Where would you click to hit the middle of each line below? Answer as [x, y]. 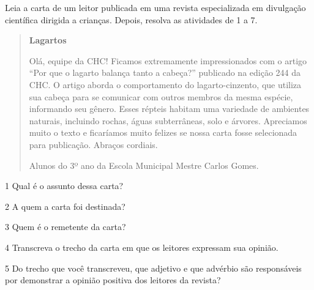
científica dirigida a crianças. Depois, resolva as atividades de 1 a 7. [131, 19]
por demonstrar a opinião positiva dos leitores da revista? [113, 280]
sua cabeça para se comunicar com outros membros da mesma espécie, [161, 96]
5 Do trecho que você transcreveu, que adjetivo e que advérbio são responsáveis [153, 268]
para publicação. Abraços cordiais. [93, 144]
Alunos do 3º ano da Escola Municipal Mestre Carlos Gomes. [144, 165]
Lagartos [48, 40]
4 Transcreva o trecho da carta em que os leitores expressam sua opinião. [142, 247]
